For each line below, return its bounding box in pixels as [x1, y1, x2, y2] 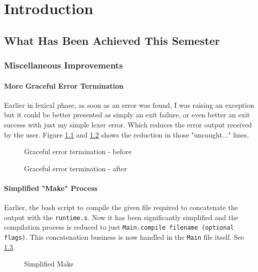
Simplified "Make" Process [4, 182, 98, 193]
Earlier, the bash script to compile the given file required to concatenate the [4, 202, 238, 213]
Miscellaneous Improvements [4, 59, 123, 72]
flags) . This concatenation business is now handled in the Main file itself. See [4, 232, 244, 242]
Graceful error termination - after [24, 163, 127, 173]
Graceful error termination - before [24, 146, 132, 157]
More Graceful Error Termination [4, 80, 124, 91]
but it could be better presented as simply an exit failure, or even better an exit [4, 109, 250, 120]
